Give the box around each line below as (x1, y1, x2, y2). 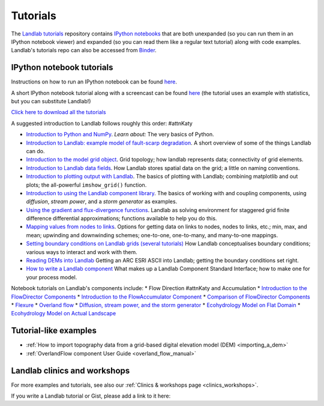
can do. (26, 147, 45, 154)
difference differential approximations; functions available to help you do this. (26, 215, 217, 222)
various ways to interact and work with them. (26, 248, 137, 255)
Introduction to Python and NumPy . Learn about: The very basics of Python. (26, 131, 214, 138)
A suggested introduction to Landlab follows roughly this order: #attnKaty (11, 120, 193, 127)
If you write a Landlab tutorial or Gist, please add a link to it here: (11, 392, 171, 399)
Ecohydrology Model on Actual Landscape (11, 310, 116, 317)
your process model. (26, 273, 77, 280)
